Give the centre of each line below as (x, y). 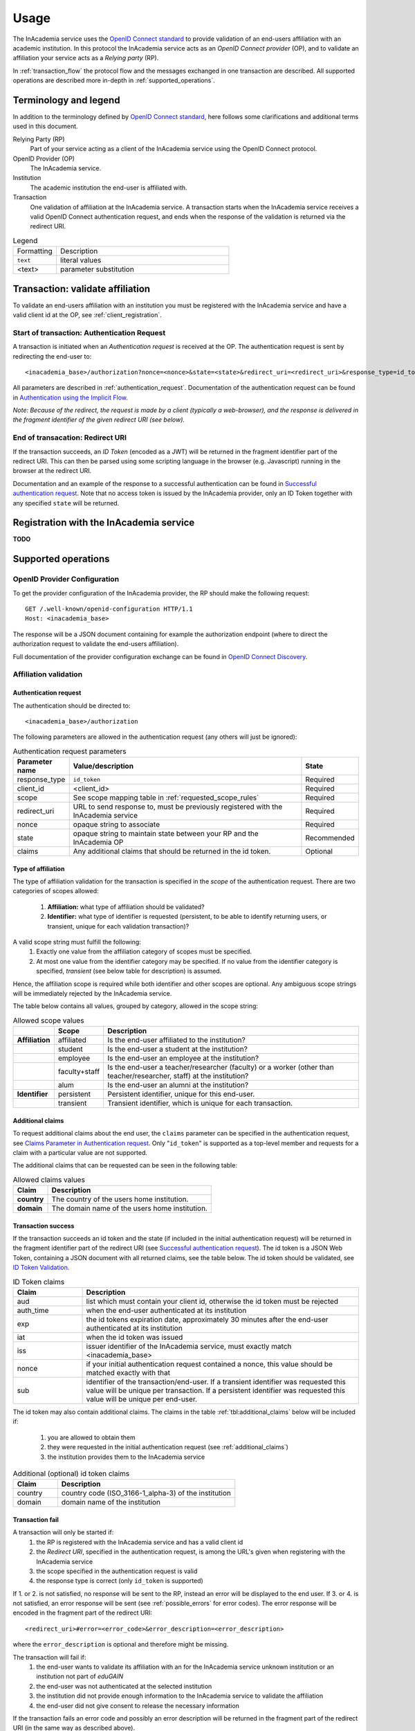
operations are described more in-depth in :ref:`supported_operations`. (114, 80)
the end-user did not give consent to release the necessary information (138, 1705)
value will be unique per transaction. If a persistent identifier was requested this (216, 1390)
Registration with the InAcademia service (104, 523)
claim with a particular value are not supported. (80, 1152)
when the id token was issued (135, 1338)
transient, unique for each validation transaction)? (118, 926)
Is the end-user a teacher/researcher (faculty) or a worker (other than (221, 1068)
